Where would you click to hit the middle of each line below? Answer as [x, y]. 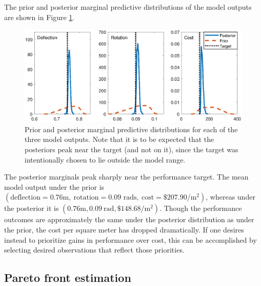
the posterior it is [32, 208]
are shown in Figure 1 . [39, 17]
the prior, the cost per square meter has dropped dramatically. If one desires [124, 230]
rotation [86, 198]
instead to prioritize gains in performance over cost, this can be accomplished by [130, 239]
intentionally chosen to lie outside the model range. [105, 159]
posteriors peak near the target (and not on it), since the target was [132, 149]
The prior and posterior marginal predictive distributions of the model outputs [128, 7]
